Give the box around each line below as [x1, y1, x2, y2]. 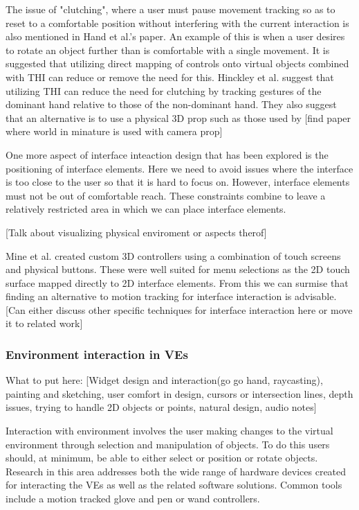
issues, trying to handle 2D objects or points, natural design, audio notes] [6, 400, 317, 414]
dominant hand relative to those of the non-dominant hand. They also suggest [6, 97, 337, 112]
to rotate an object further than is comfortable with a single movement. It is [6, 42, 330, 57]
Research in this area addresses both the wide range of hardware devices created [6, 464, 347, 478]
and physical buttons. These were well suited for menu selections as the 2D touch [6, 262, 350, 276]
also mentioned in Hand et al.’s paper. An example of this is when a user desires [6, 29, 345, 44]
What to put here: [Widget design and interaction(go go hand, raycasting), [6, 373, 323, 387]
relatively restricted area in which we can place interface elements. [6, 202, 286, 216]
